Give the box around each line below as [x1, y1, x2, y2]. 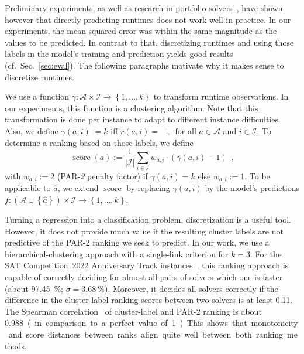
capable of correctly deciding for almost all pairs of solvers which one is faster [5, 270, 283, 282]
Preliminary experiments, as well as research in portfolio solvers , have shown [5, 2, 283, 13]
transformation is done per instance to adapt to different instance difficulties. [5, 113, 281, 125]
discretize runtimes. [5, 70, 74, 83]
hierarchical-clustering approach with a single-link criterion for [5, 247, 229, 260]
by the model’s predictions [205, 182, 299, 194]
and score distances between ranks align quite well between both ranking [8, 328, 284, 340]
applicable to [5, 182, 51, 194]
